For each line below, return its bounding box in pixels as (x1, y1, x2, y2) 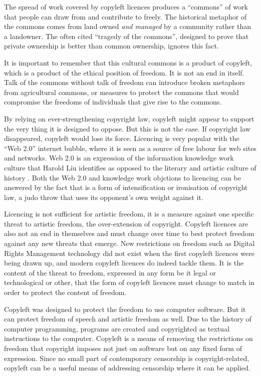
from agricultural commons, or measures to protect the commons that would (4, 86, 239, 97)
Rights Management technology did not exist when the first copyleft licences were (4, 247, 254, 258)
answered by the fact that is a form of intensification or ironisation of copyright (4, 182, 248, 192)
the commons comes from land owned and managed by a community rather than (4, 21, 251, 31)
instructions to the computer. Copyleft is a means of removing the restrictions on (4, 333, 253, 343)
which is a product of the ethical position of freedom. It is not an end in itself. (4, 67, 244, 77)
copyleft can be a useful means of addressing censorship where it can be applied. (4, 362, 250, 373)
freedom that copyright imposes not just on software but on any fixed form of (4, 343, 242, 353)
